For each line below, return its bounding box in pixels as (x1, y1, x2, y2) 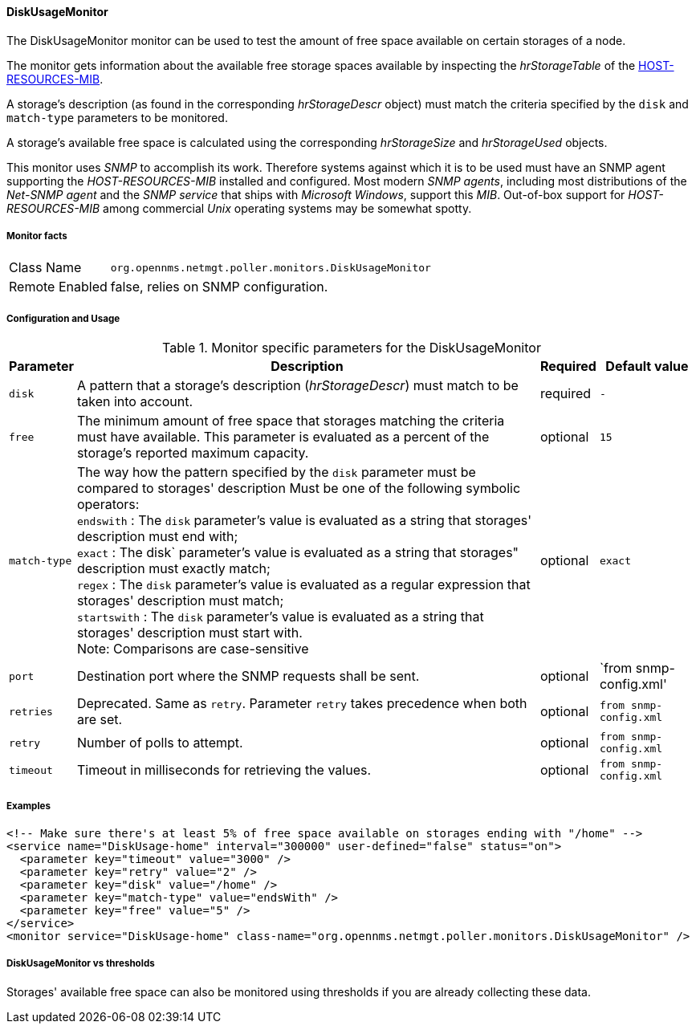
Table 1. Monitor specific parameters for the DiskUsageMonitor (162, 340, 541, 356)
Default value (605, 358, 689, 375)
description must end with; (76, 528, 238, 545)
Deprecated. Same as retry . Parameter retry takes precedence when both (76, 695, 527, 712)
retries (9, 705, 53, 718)
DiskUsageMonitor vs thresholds (6, 958, 155, 970)
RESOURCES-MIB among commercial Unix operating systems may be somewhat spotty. (6, 201, 472, 215)
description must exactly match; (76, 560, 271, 577)
